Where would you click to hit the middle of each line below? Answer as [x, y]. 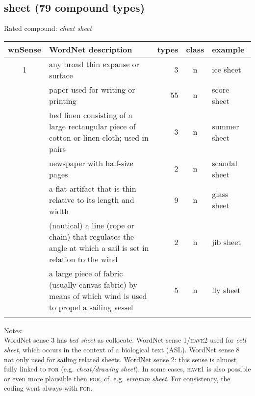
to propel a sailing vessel [91, 307]
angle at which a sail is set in [99, 247]
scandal [225, 163]
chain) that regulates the [92, 236]
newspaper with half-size [91, 163]
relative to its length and [92, 199]
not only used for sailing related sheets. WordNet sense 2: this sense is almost [120, 359]
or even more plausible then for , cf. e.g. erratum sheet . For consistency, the [117, 378]
